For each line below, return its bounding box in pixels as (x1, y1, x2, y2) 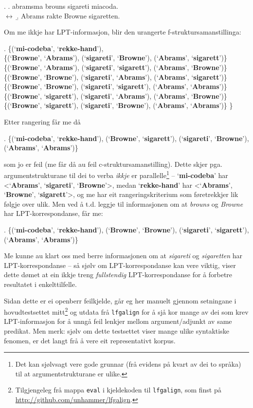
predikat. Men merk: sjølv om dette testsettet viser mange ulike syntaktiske (4, 326, 229, 336)
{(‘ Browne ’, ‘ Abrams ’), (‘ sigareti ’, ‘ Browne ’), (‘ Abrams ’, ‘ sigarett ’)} (4, 53, 227, 63)
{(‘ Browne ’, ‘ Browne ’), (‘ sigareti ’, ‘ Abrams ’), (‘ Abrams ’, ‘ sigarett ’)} (4, 71, 227, 82)
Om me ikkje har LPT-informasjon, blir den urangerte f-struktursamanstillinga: (4, 27, 241, 37)
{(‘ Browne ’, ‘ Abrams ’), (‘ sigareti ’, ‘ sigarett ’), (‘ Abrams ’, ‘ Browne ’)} (4, 62, 227, 72)
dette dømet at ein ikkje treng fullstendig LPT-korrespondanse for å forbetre (4, 269, 233, 280)
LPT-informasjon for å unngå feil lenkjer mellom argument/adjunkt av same (4, 316, 232, 326)
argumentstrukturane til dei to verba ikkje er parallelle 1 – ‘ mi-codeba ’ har (4, 169, 228, 180)
